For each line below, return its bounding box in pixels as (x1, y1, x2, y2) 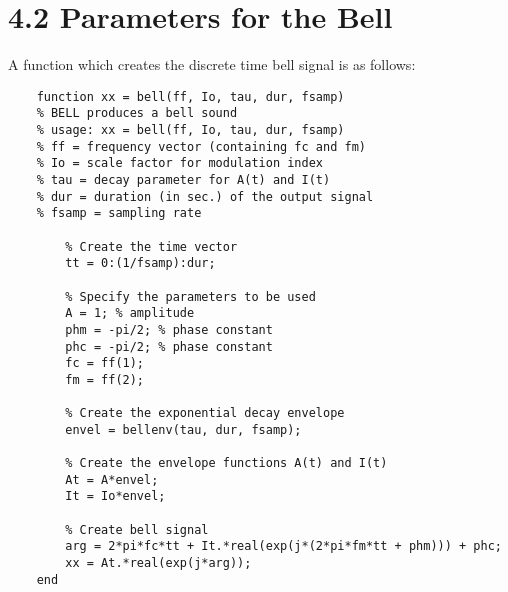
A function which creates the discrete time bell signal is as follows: (8, 54, 416, 75)
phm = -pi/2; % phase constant (65, 322, 273, 337)
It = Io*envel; (65, 489, 166, 504)
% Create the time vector (65, 239, 238, 254)
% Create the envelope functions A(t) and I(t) (65, 456, 388, 471)
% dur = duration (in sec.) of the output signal (36, 189, 374, 204)
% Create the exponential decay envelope (65, 406, 345, 421)
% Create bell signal (65, 522, 209, 537)
